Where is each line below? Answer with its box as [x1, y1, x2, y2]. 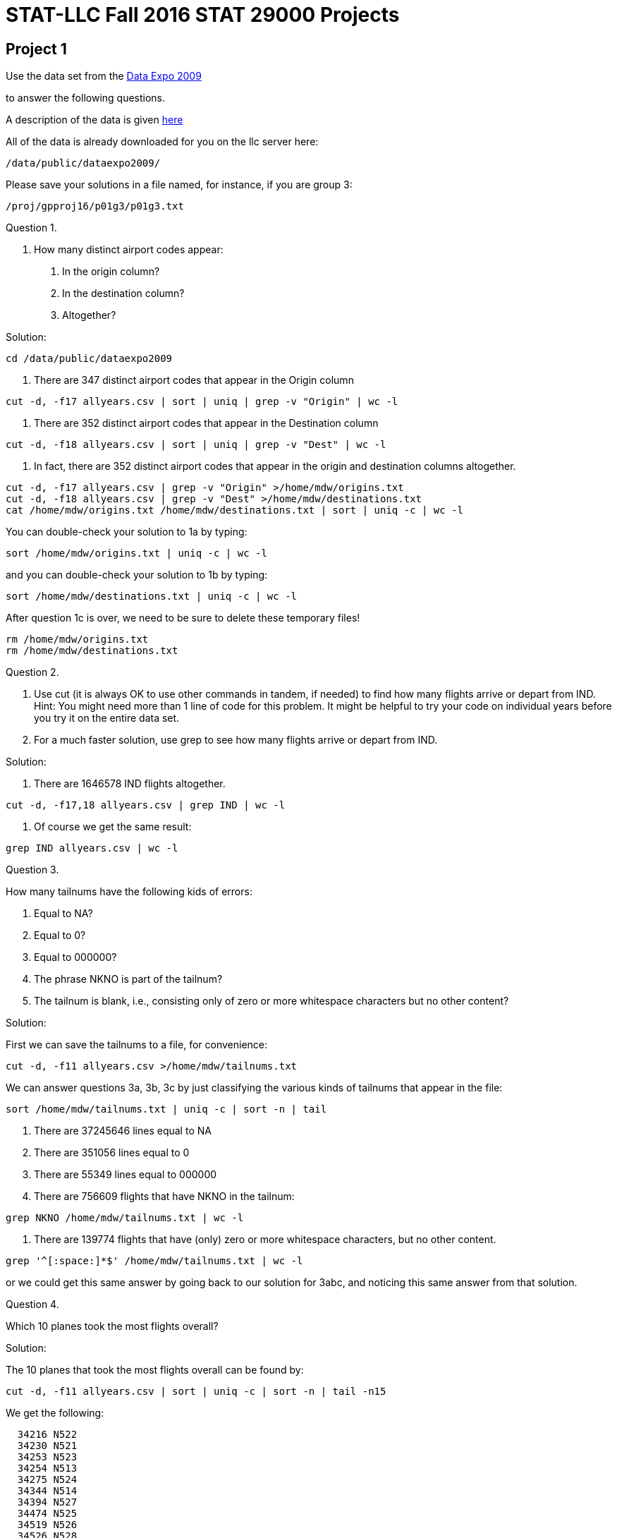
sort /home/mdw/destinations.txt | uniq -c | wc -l [6, 591, 298, 603]
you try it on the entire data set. [34, 712, 180, 725]
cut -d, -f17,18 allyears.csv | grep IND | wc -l [6, 799, 286, 811]
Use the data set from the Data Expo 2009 [6, 70, 202, 83]
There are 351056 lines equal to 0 [34, 1146, 190, 1159]
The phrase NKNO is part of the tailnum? [34, 973, 223, 986]
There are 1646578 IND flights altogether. [34, 777, 226, 790]
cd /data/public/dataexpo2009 [6, 353, 173, 365]
